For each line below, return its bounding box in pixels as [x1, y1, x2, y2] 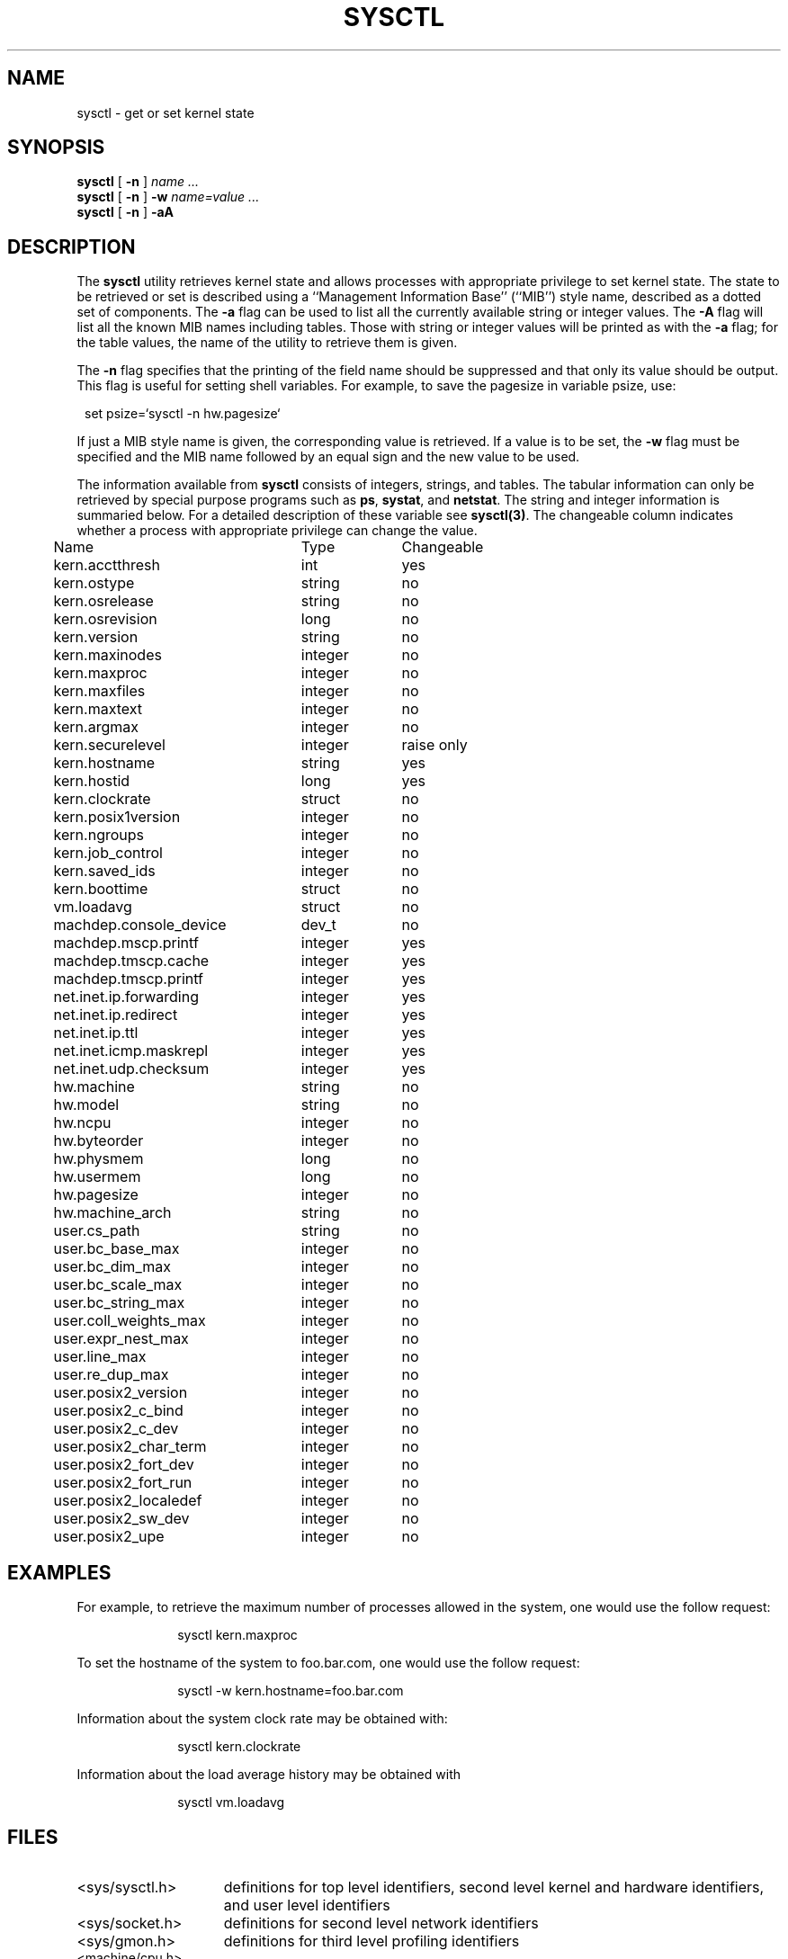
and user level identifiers [223, 1895, 390, 1914]
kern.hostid [53, 772, 130, 791]
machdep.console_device [53, 916, 227, 935]
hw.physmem [53, 1149, 144, 1168]
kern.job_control [53, 844, 163, 863]
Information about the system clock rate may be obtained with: [76, 1711, 448, 1727]
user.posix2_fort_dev [53, 1455, 194, 1474]
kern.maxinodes [53, 646, 162, 665]
